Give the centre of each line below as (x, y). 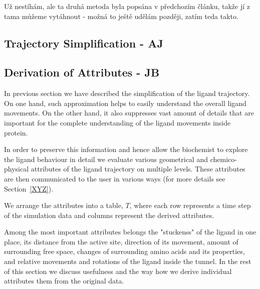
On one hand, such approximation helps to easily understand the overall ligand (125, 103)
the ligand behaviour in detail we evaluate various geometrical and (106, 159)
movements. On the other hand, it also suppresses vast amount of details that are (129, 113)
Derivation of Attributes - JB (82, 72)
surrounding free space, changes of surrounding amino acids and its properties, (124, 251)
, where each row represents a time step (190, 205)
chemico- (223, 159)
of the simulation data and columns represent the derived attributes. (109, 215)
